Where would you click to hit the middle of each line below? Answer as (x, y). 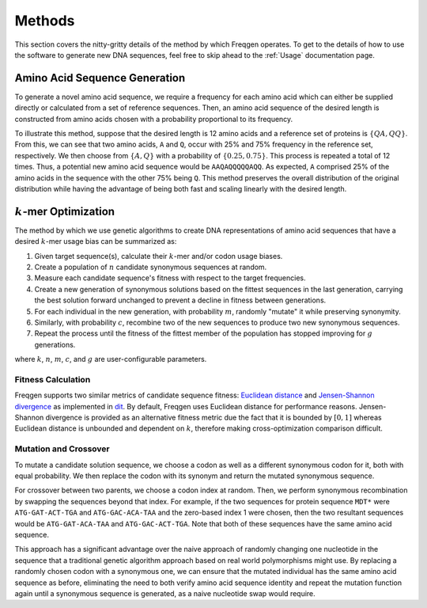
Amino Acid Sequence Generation (100, 78)
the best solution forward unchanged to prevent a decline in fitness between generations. (180, 300)
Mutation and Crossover (62, 449)
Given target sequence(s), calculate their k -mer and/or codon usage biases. (159, 256)
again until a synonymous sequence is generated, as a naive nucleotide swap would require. (165, 593)
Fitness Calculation (53, 379)
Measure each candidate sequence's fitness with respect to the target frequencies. (170, 278)
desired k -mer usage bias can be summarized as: (96, 241)
